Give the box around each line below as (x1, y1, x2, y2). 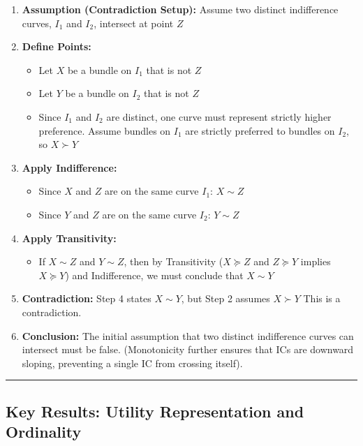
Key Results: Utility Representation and (6, 400, 304, 422)
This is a (303, 291, 341, 306)
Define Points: (22, 39, 91, 54)
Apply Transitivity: (22, 230, 117, 245)
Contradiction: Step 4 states (22, 291, 151, 306)
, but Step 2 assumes (181, 291, 270, 306)
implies (300, 254, 331, 269)
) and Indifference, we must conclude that (65, 267, 244, 282)
